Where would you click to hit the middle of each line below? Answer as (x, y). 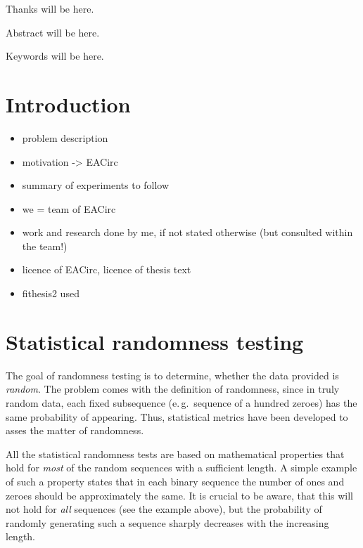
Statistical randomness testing (155, 341)
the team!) (45, 246)
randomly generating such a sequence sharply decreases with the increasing (167, 522)
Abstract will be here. (53, 32)
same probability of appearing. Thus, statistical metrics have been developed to (177, 416)
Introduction (68, 104)
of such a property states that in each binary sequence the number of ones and (175, 481)
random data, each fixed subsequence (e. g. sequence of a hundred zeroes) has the (181, 402)
